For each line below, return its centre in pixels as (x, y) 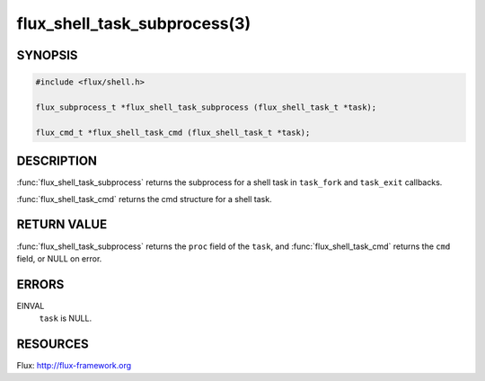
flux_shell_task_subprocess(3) (134, 23)
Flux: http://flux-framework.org (74, 366)
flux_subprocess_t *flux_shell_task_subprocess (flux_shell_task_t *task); (206, 107)
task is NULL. (66, 318)
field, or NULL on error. (59, 258)
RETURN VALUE (62, 225)
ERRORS (40, 284)
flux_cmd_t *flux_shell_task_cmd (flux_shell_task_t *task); (173, 132)
